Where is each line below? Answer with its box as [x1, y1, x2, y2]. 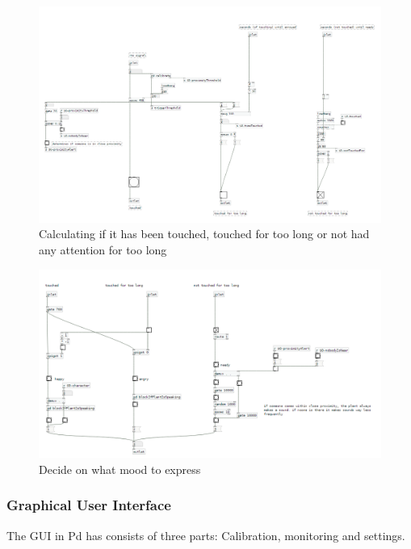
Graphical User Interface [6, 495, 171, 515]
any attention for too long [39, 241, 167, 258]
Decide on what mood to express [39, 460, 201, 477]
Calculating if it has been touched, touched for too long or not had [39, 225, 370, 242]
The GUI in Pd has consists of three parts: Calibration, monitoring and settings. [6, 526, 405, 543]
